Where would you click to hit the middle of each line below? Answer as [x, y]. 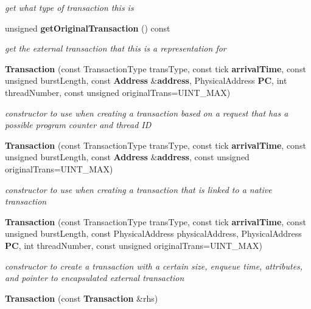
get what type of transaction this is [69, 7]
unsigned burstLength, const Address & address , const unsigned [127, 157]
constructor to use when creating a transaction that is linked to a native [138, 189]
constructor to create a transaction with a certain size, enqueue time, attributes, [154, 266]
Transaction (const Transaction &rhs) [82, 298]
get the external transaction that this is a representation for [116, 48]
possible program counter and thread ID [78, 125]
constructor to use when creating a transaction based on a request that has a [147, 113]
